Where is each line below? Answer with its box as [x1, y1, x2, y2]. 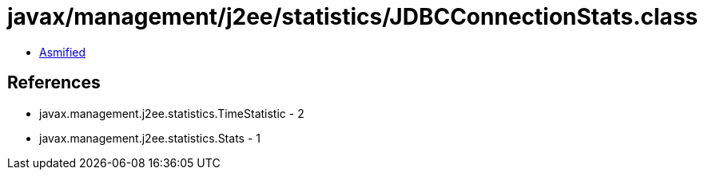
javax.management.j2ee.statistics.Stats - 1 [39, 131, 261, 145]
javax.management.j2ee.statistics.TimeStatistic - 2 [39, 106, 304, 120]
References [7, 72, 101, 93]
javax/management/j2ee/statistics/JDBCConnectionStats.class [7, 3, 698, 30]
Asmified [39, 45, 86, 59]
